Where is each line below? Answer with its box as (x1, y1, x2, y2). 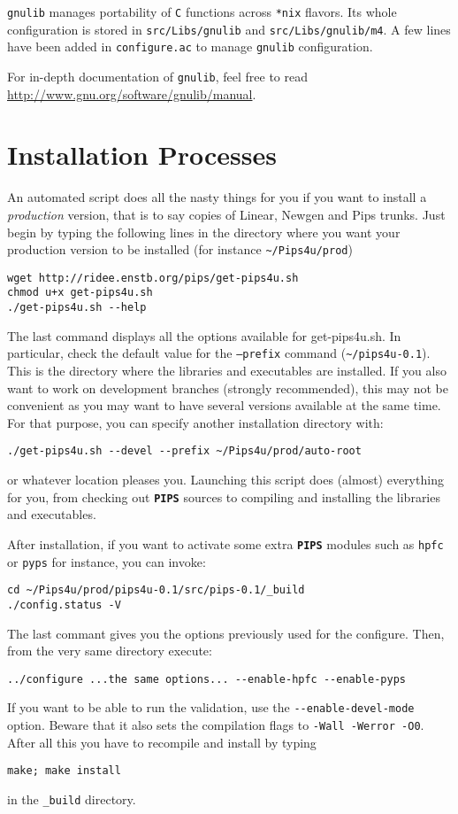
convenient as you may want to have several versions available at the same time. (7, 396, 441, 415)
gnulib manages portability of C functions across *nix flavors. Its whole (7, 3, 397, 20)
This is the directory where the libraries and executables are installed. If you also (7, 361, 447, 379)
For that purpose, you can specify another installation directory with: (7, 413, 384, 431)
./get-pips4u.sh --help (7, 301, 147, 314)
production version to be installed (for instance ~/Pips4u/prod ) (7, 240, 353, 259)
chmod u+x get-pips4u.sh (7, 286, 153, 299)
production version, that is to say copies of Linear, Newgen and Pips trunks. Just (7, 205, 446, 223)
